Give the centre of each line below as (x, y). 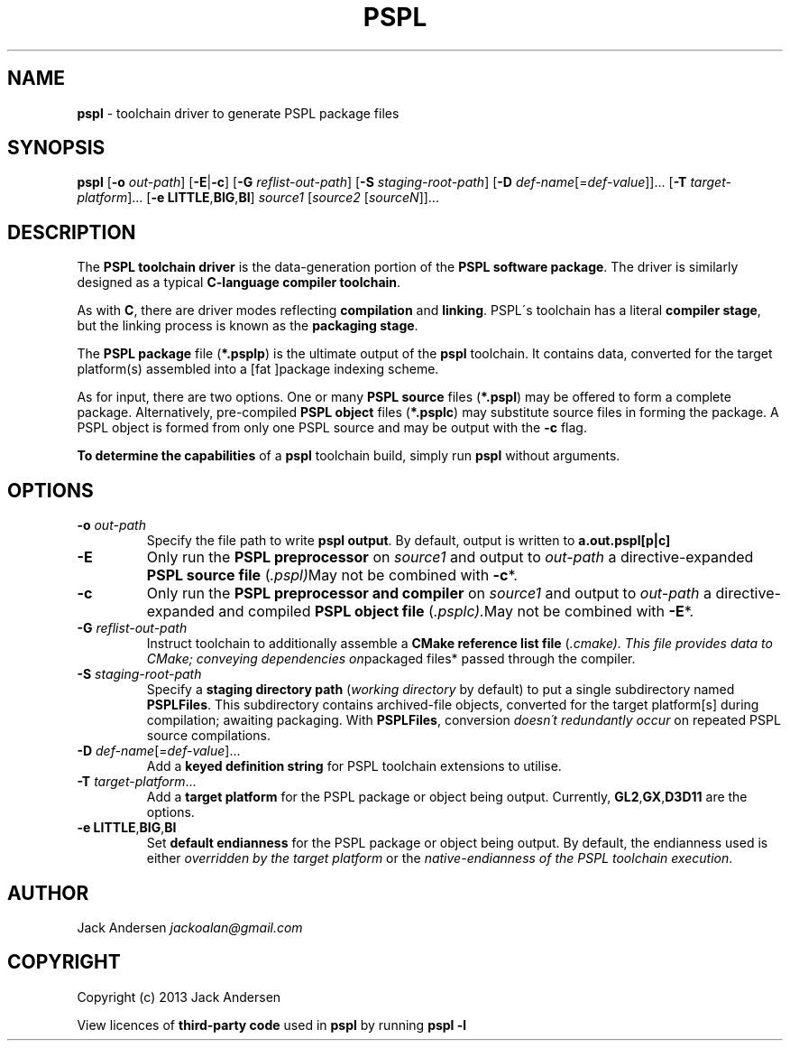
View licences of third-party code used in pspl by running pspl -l (272, 1025)
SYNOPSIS (56, 148)
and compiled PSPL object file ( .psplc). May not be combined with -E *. (456, 612)
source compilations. (208, 736)
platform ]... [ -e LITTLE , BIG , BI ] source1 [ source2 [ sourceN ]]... (258, 198)
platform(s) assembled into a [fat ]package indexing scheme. (258, 369)
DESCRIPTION (72, 232)
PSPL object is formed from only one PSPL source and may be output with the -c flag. (332, 428)
